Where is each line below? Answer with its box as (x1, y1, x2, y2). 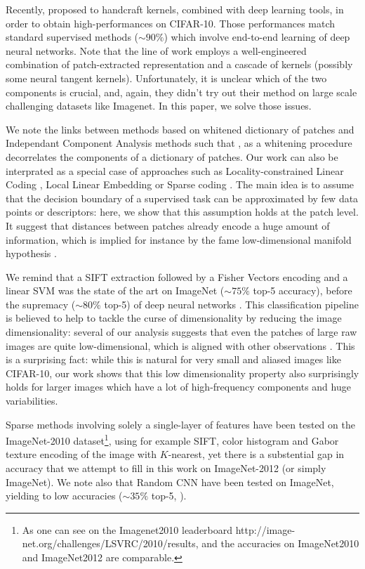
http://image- (235, 522, 296, 537)
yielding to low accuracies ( (6, 488, 123, 503)
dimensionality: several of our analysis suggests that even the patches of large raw (6, 325, 357, 339)
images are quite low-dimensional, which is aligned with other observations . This (6, 338, 355, 353)
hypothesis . (6, 246, 57, 261)
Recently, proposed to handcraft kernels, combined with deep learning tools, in (6, 2, 344, 16)
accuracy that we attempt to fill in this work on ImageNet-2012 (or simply (6, 461, 326, 476)
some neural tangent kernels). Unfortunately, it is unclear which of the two (6, 70, 327, 85)
